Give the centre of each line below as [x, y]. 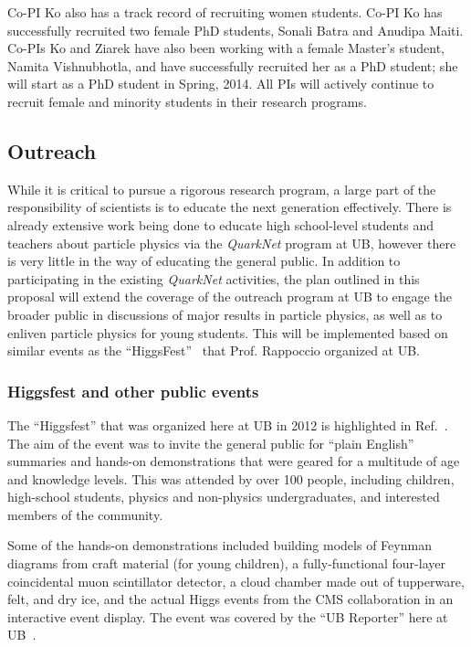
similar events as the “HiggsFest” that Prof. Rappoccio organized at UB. [214, 350]
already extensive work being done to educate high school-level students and [221, 224]
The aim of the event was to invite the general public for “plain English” [211, 443]
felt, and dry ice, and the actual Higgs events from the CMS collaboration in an [230, 599]
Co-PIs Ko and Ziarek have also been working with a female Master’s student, [226, 48]
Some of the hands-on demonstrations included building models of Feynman [220, 545]
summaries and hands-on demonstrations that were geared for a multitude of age [234, 461]
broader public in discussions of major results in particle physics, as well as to [225, 314]
